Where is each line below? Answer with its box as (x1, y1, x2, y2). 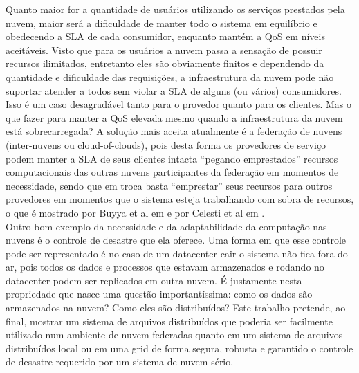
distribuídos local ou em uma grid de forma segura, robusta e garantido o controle (6, 340, 353, 355)
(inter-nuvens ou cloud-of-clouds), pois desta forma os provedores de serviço (6, 137, 326, 152)
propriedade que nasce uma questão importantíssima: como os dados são (6, 286, 313, 301)
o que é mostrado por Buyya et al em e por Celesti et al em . (6, 205, 265, 219)
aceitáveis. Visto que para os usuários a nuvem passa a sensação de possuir (6, 42, 322, 57)
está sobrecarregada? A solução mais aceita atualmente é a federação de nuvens (6, 124, 342, 138)
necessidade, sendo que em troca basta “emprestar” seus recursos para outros (6, 178, 333, 192)
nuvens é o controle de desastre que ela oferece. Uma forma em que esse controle (6, 233, 347, 247)
